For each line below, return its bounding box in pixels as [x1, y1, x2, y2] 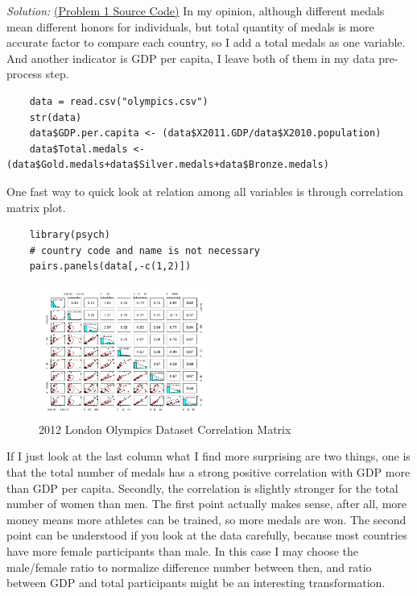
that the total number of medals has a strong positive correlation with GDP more [6, 463, 411, 480]
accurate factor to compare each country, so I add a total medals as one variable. [6, 34, 406, 51]
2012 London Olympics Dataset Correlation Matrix [39, 420, 291, 437]
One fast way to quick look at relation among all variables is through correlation [6, 182, 403, 199]
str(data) [29, 111, 82, 123]
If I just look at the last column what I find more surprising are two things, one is [6, 448, 411, 465]
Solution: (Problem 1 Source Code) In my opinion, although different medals [6, 2, 385, 19]
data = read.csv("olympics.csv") [29, 95, 208, 107]
